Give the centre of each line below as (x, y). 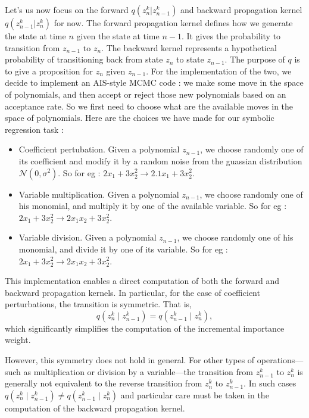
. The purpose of (255, 59)
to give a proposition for (49, 71)
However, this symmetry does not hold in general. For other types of (130, 360)
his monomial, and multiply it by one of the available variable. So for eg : (153, 206)
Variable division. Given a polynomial (88, 237)
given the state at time (118, 36)
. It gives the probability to (231, 36)
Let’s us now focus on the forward (67, 10)
